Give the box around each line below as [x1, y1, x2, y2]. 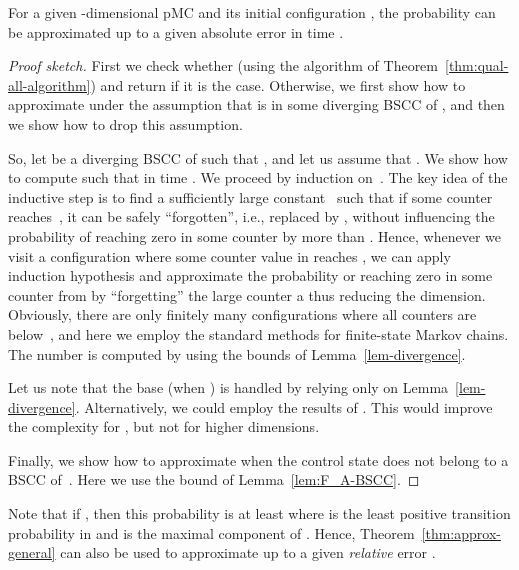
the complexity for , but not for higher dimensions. [8, 416, 320, 437]
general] [8, 542, 56, 563]
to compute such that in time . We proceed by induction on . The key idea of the [8, 167, 508, 188]
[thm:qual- [445, 55, 509, 76]
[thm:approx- [421, 522, 501, 543]
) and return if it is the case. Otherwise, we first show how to [90, 74, 466, 95]
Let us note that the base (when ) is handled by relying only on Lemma [8, 377, 449, 398]
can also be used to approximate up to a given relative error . [60, 542, 436, 563]
